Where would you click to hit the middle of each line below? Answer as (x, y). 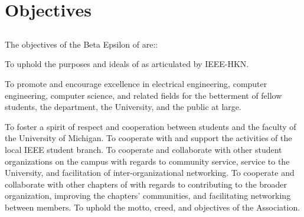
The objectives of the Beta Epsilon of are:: (81, 44)
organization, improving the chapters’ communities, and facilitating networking (148, 196)
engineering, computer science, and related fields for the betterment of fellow (143, 95)
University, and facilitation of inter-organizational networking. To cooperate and (150, 173)
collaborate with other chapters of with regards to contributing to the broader (146, 184)
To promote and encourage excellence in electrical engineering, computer (136, 83)
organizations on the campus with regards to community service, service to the (147, 161)
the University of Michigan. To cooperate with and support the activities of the (148, 138)
